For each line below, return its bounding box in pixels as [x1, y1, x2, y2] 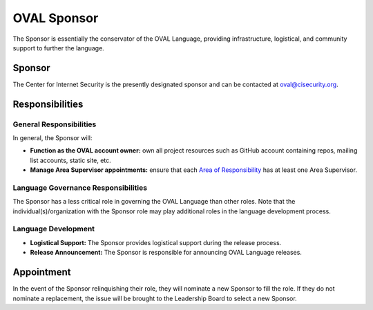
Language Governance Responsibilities [12, 183, 148, 193]
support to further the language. [12, 43, 105, 52]
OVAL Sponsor [12, 10, 99, 26]
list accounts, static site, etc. [30, 156, 112, 164]
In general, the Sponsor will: [12, 134, 93, 142]
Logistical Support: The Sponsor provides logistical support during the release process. [30, 238, 282, 246]
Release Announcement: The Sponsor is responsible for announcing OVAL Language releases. [30, 249, 302, 257]
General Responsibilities [12, 119, 97, 129]
